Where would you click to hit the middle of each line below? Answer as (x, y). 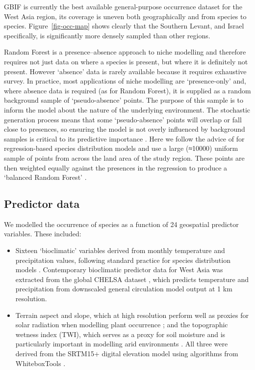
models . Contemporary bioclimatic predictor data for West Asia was (119, 270)
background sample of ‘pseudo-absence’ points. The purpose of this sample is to (124, 100)
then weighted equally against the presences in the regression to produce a (116, 167)
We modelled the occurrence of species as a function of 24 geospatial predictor (121, 224)
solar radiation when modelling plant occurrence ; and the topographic (122, 325)
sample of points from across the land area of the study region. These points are (124, 157)
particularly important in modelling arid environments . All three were (122, 344)
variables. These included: (43, 234)
